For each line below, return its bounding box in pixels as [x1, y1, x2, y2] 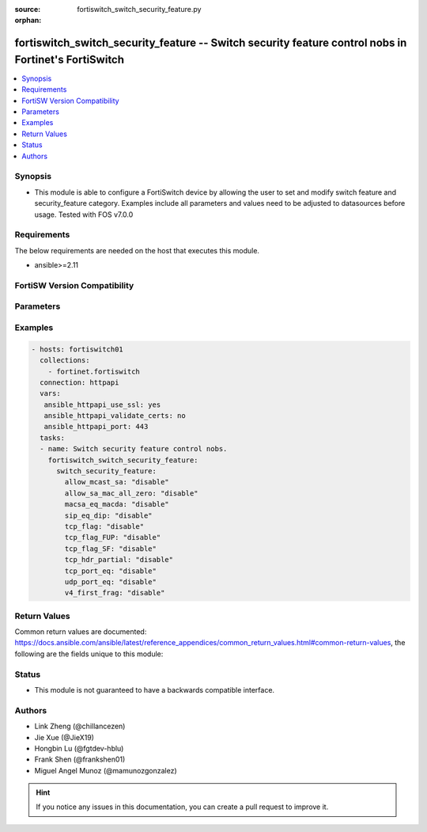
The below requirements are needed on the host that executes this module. [14, 245, 260, 255]
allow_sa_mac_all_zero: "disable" [64, 488, 198, 498]
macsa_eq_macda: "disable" [64, 500, 169, 509]
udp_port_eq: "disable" [64, 577, 157, 586]
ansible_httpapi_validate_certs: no [43, 412, 186, 420]
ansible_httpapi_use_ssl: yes [43, 400, 161, 409]
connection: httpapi [40, 378, 119, 387]
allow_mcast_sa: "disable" [64, 477, 169, 487]
